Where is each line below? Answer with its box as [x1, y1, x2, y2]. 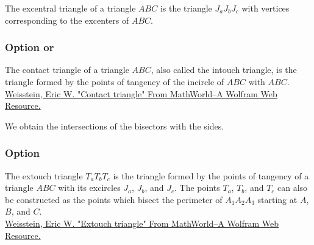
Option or [5, 40, 54, 55]
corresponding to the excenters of [5, 13, 129, 26]
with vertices [241, 2, 290, 14]
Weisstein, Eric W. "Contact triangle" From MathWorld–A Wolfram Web [5, 87, 277, 100]
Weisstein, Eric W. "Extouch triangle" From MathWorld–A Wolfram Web [5, 216, 279, 229]
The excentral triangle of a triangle [5, 2, 136, 14]
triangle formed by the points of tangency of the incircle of [5, 75, 224, 88]
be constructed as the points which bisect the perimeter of [5, 193, 223, 205]
